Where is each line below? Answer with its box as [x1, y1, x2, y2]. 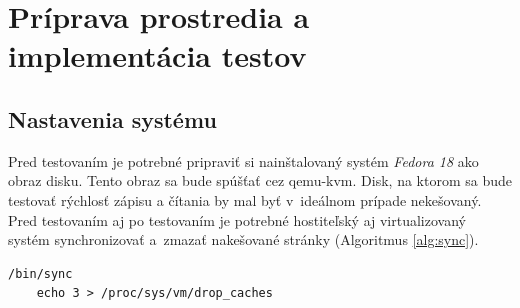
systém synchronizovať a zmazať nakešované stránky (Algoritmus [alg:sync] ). [8, 229, 479, 250]
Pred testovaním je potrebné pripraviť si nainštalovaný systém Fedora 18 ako [8, 150, 479, 171]
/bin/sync [8, 266, 73, 281]
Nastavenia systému [8, 103, 217, 134]
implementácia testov [8, 35, 307, 76]
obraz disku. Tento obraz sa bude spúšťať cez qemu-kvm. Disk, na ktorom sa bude [8, 170, 512, 191]
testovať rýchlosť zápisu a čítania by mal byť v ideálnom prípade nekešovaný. [8, 189, 482, 210]
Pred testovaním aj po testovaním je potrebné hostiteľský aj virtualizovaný [8, 209, 466, 230]
